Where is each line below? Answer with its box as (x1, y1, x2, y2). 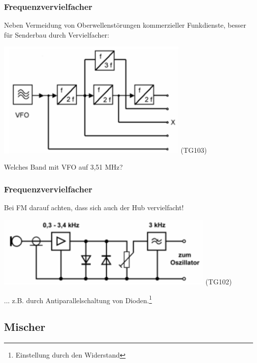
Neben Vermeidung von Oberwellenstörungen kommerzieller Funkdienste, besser (4, 20, 246, 30)
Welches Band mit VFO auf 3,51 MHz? (4, 162, 123, 172)
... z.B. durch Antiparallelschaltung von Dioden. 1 (4, 293, 152, 305)
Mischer (4, 319, 45, 334)
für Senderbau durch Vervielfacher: (4, 29, 109, 40)
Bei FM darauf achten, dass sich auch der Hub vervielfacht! (4, 202, 184, 213)
